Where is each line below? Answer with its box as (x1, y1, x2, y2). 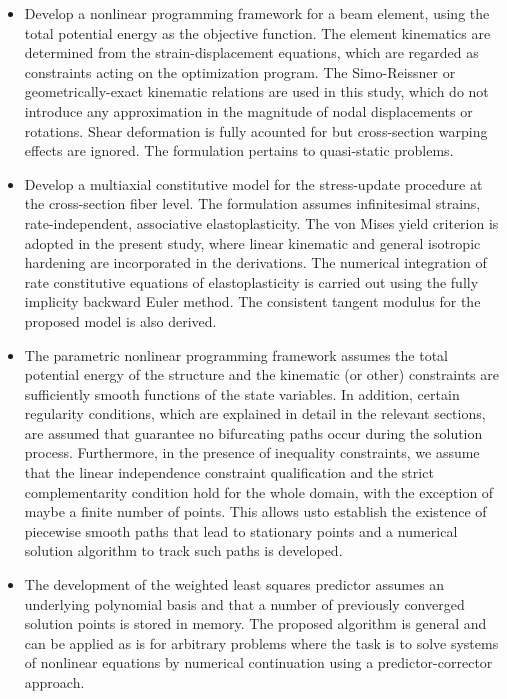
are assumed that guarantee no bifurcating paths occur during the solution (24, 422, 483, 443)
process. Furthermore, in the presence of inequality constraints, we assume (24, 442, 480, 463)
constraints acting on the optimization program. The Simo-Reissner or (24, 61, 456, 82)
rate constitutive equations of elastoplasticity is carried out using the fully (24, 271, 479, 292)
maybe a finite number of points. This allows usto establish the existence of (24, 501, 487, 522)
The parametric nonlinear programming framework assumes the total (24, 344, 449, 365)
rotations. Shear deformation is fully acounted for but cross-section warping (24, 120, 488, 141)
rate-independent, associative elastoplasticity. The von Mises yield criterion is (24, 212, 499, 233)
